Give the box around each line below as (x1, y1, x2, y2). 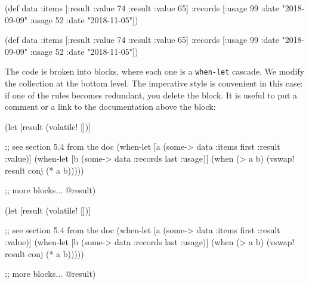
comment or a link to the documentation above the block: (5, 100, 216, 113)
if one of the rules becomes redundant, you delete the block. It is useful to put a (5, 88, 297, 101)
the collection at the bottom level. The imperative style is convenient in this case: (5, 77, 303, 89)
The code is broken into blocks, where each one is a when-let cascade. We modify (5, 65, 305, 78)
